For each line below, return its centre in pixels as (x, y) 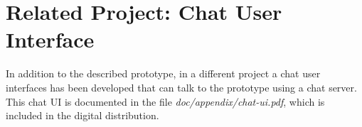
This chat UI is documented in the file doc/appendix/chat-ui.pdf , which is (165, 101)
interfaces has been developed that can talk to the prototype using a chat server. (181, 87)
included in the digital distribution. (82, 115)
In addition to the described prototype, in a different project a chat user (163, 73)
